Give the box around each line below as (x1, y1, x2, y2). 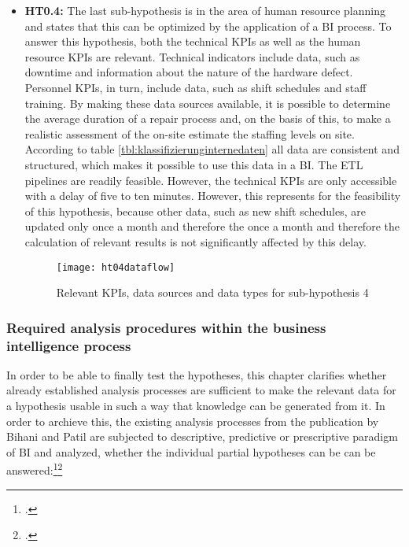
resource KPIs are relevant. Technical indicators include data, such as (24, 48, 360, 65)
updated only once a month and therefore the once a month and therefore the (24, 218, 400, 235)
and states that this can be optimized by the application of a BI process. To (24, 17, 392, 34)
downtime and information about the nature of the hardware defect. (24, 64, 353, 80)
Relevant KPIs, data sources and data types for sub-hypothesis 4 (56, 284, 369, 301)
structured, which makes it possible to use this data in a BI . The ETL (24, 156, 363, 172)
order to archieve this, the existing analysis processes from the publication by (6, 412, 379, 429)
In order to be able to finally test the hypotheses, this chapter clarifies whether (6, 366, 387, 383)
